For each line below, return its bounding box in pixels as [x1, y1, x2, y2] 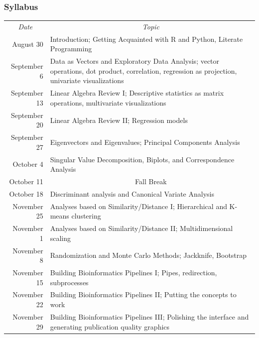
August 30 [12, 38, 43, 49]
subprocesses [50, 277, 89, 287]
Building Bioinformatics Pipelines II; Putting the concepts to [50, 289, 237, 300]
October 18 [9, 188, 43, 199]
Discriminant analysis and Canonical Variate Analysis [50, 188, 214, 199]
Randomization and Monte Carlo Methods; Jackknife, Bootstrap [50, 250, 247, 260]
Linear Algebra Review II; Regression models [50, 114, 188, 125]
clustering [71, 211, 101, 221]
